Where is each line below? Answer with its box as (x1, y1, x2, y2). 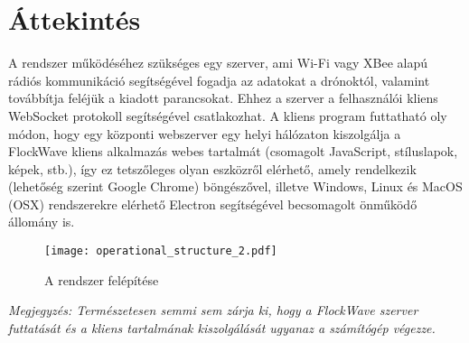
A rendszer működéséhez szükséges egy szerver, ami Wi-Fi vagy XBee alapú (8, 53, 428, 72)
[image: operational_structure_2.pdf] (44, 245, 277, 258)
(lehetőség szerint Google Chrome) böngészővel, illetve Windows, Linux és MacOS (8, 177, 463, 196)
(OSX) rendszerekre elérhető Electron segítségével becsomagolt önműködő (8, 194, 417, 213)
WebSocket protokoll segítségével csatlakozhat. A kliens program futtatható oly (8, 106, 447, 125)
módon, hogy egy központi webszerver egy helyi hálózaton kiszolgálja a (8, 124, 401, 143)
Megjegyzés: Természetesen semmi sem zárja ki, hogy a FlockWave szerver (8, 301, 418, 320)
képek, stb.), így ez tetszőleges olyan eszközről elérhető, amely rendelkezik (8, 159, 417, 178)
